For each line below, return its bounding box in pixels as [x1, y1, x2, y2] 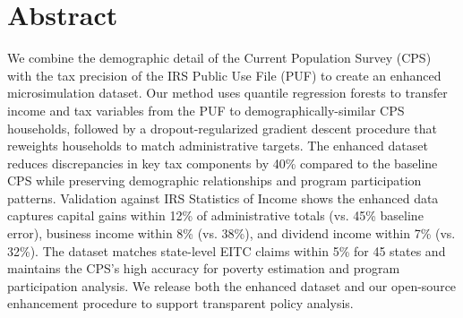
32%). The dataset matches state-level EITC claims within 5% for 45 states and [7, 241, 446, 260]
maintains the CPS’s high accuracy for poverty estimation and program [7, 259, 400, 278]
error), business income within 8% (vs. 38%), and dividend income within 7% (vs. [7, 224, 456, 243]
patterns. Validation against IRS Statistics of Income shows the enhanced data [7, 188, 439, 207]
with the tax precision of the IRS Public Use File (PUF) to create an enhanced [7, 65, 442, 84]
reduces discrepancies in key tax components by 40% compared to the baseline [7, 153, 438, 172]
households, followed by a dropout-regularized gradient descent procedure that [7, 118, 438, 137]
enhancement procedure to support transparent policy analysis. [7, 294, 354, 313]
